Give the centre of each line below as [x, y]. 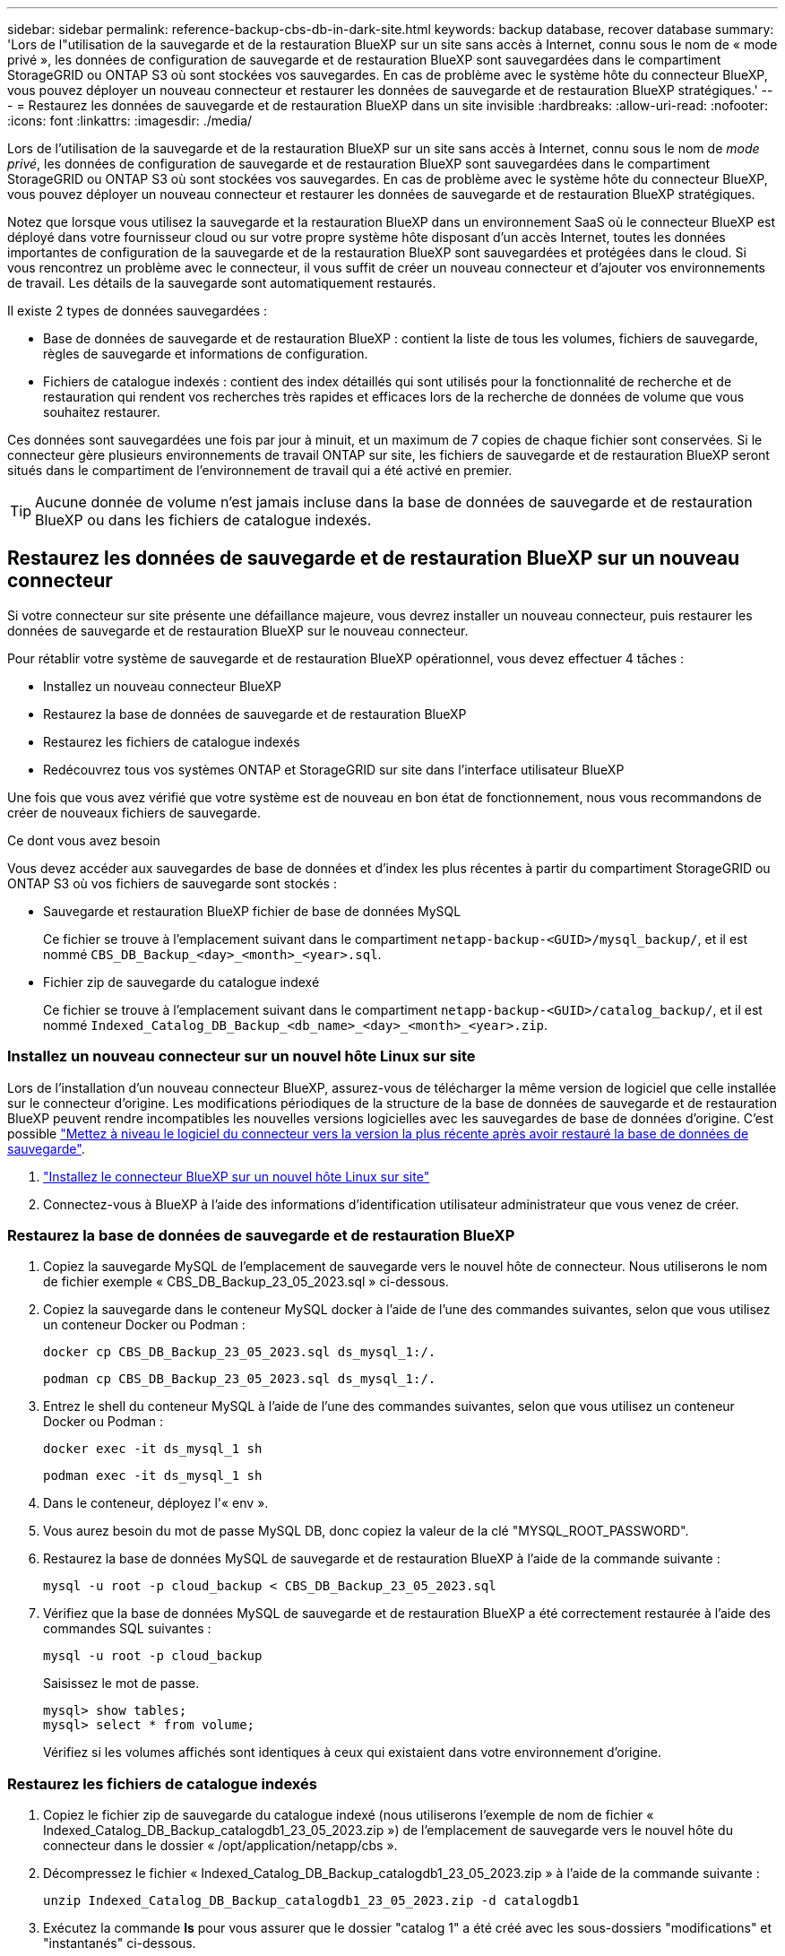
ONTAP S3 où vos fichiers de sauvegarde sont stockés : [172, 883]
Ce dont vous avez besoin [84, 840]
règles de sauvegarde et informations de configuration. [206, 354]
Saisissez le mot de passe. [121, 1683]
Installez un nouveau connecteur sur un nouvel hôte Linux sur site [242, 1056]
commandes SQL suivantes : [127, 1629]
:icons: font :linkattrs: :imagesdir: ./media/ [130, 121]
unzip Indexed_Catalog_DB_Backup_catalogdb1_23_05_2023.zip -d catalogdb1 [311, 1901]
